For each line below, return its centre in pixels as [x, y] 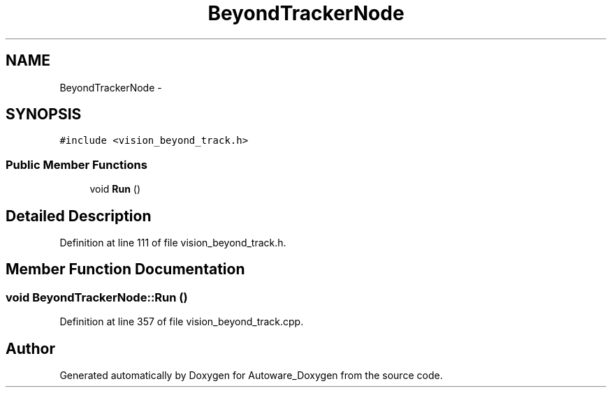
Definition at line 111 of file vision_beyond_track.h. [173, 243]
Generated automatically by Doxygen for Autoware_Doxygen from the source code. [251, 376]
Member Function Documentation [125, 269]
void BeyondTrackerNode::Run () [97, 297]
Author [30, 348]
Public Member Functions [76, 164]
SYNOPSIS [44, 114]
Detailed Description [79, 216]
